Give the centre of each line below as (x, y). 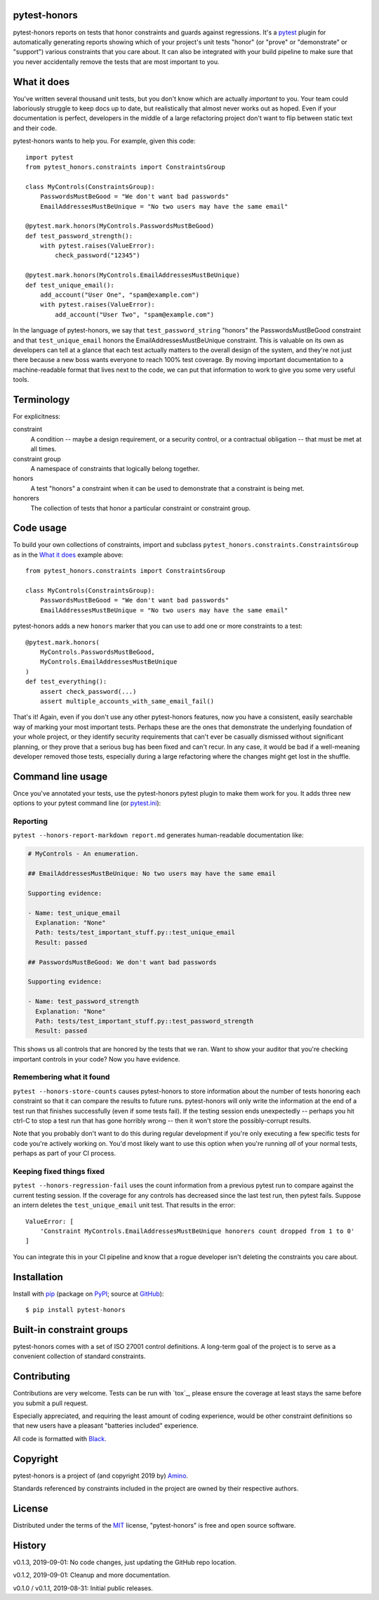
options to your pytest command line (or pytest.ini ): (87, 803)
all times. (44, 449)
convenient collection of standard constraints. (79, 1356)
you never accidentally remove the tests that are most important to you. (117, 62)
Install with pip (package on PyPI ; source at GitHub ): (88, 1293)
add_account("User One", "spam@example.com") (120, 295)
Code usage (40, 528)
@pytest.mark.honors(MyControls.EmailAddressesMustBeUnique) (133, 275)
